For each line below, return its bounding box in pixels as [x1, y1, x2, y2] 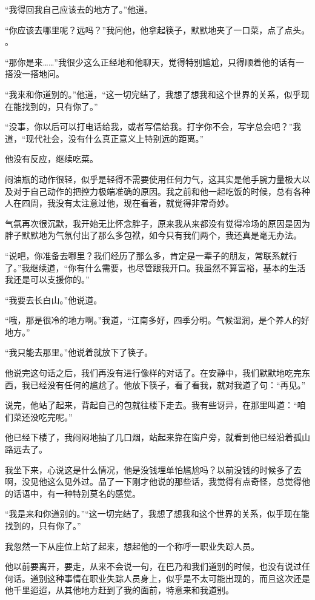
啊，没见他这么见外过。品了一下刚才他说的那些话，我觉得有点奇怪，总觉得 [5, 475, 302, 488]
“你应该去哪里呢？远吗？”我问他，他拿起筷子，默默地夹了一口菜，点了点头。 [5, 23, 310, 36]
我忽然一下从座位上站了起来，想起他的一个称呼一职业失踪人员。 [5, 539, 259, 552]
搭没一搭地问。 [5, 67, 64, 80]
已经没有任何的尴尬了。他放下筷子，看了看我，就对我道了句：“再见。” [30, 378, 306, 391]
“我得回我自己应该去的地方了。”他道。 [5, 3, 153, 15]
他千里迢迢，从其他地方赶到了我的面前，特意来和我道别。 [5, 584, 234, 596]
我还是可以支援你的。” [5, 273, 90, 286]
